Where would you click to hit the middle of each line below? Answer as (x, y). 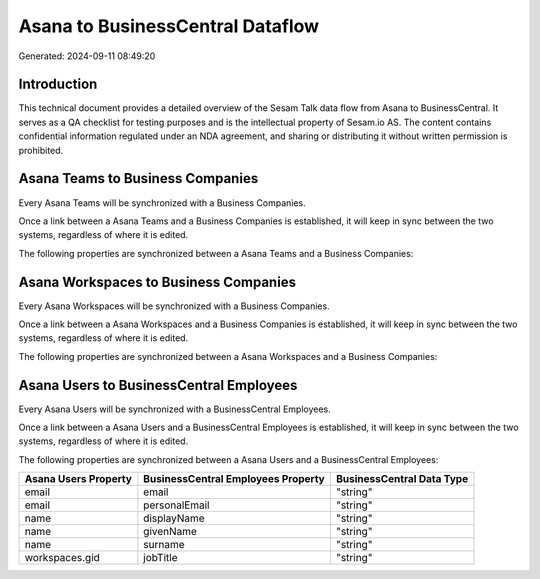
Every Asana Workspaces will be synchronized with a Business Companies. (174, 306)
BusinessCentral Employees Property (234, 479)
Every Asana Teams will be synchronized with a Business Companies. (162, 202)
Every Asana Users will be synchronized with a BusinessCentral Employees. (175, 409)
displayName (174, 518)
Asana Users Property (78, 479)
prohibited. (41, 150)
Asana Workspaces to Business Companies (157, 281)
